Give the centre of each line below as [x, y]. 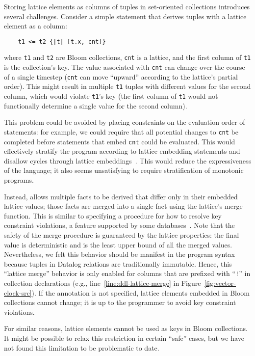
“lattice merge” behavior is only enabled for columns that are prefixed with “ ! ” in [127, 273]
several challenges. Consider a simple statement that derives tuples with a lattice [125, 16]
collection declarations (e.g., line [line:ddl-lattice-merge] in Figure [102, 283]
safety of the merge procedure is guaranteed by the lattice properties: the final [122, 234]
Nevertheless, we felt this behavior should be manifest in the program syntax [119, 254]
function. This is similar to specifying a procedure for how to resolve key [113, 215]
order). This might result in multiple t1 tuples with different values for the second [127, 86]
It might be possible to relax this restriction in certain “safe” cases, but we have [124, 338]
